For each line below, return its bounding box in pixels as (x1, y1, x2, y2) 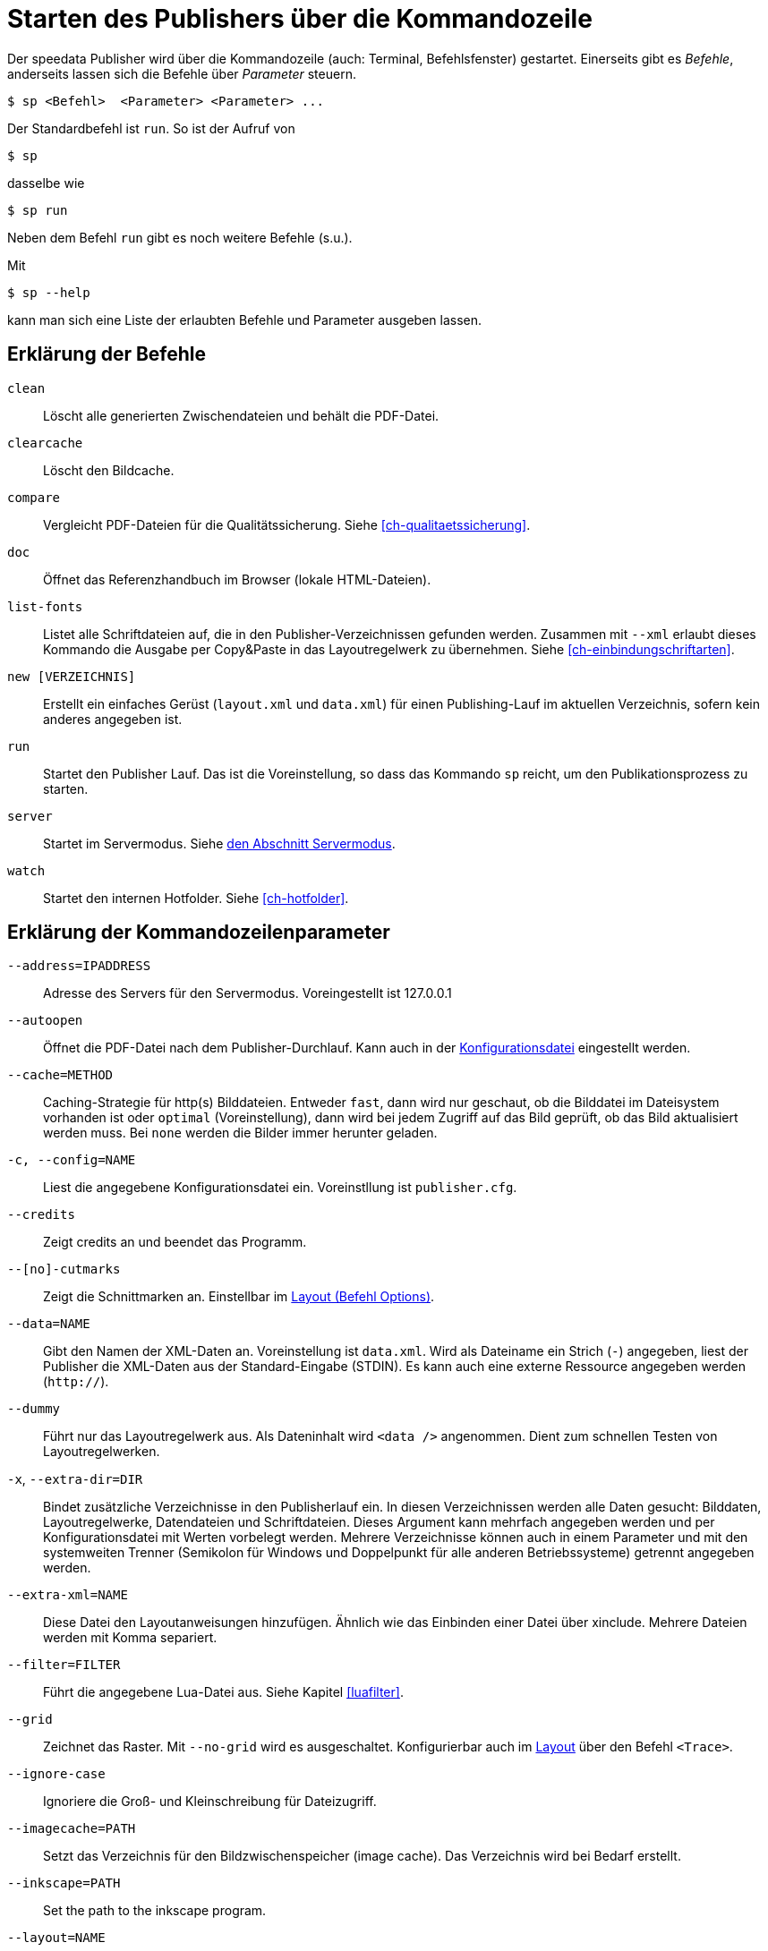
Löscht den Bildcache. (43, 462, 175, 478)
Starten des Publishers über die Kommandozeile (7, 4, 593, 34)
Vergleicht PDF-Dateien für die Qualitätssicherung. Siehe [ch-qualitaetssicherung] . (43, 516, 531, 532)
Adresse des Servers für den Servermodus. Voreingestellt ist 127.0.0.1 (43, 985, 452, 1001)
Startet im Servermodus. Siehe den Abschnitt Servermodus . (43, 835, 396, 851)
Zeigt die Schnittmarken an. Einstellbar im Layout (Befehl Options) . (43, 1289, 435, 1305)
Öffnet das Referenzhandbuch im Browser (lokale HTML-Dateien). (43, 571, 431, 587)
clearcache (7, 435, 83, 450)
